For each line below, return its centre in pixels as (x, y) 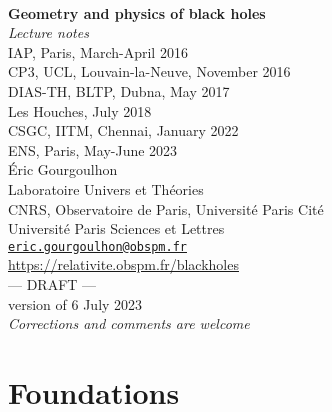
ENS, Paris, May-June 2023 (93, 149)
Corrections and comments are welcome (129, 323)
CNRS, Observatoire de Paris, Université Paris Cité (166, 208)
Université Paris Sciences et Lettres (116, 228)
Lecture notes (48, 32)
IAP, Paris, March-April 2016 (98, 51)
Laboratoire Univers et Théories (106, 188)
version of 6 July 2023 (75, 303)
